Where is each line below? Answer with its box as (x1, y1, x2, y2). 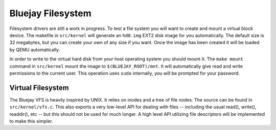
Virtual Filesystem (9, 83, 69, 92)
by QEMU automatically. (9, 46, 60, 53)
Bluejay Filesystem (9, 8, 91, 19)
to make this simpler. (9, 118, 53, 124)
